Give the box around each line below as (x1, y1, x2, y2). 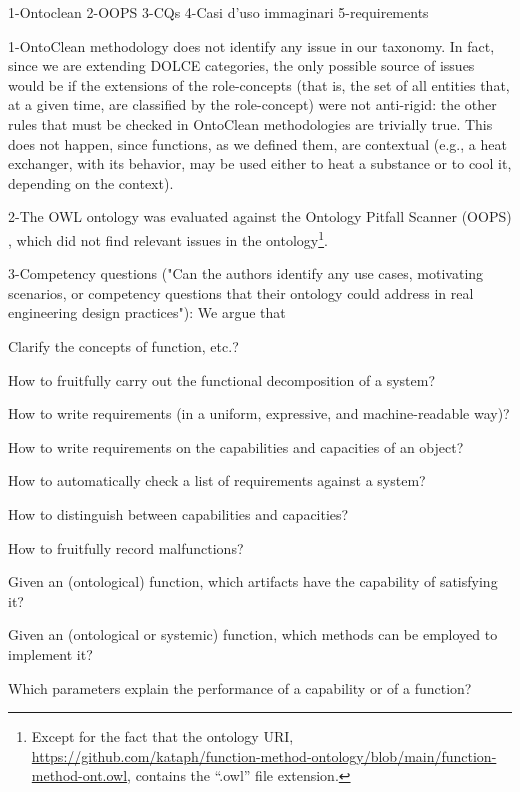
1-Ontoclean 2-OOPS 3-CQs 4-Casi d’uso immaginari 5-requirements (8, 2, 429, 22)
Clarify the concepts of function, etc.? (8, 335, 239, 356)
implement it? (8, 643, 93, 664)
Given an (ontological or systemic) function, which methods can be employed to (8, 624, 498, 645)
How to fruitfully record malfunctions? (8, 537, 244, 558)
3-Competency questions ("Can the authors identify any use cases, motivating (8, 263, 484, 284)
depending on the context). (8, 172, 174, 193)
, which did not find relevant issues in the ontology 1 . (8, 226, 328, 250)
